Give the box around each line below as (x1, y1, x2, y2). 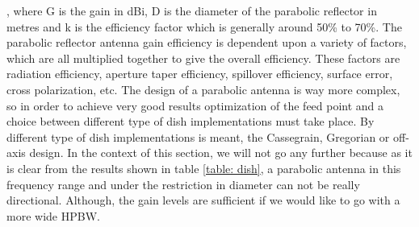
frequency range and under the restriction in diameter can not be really (6, 175, 360, 192)
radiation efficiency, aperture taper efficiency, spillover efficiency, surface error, (6, 65, 393, 82)
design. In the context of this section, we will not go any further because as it (29, 144, 413, 161)
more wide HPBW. (6, 207, 100, 224)
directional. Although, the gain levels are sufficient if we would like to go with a (6, 192, 400, 208)
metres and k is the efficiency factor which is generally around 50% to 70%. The (6, 18, 402, 35)
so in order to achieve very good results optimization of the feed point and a (6, 97, 384, 113)
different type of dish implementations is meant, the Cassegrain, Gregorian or (6, 128, 390, 145)
